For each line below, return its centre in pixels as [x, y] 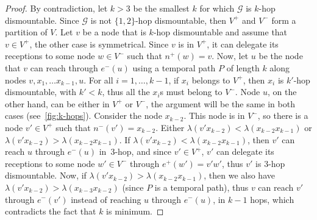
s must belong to [191, 92]
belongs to [211, 80]
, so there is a [283, 115]
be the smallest [161, 8]
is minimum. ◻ [135, 211]
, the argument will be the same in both [220, 103]
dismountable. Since [42, 20]
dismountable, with [41, 92]
